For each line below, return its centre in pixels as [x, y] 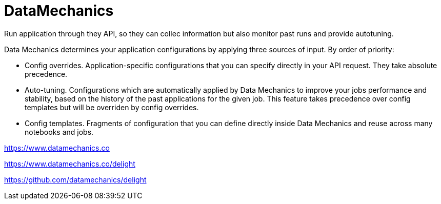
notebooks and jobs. [59, 132]
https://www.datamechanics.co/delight [70, 164]
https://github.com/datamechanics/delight [75, 179]
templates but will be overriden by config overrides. [112, 107]
